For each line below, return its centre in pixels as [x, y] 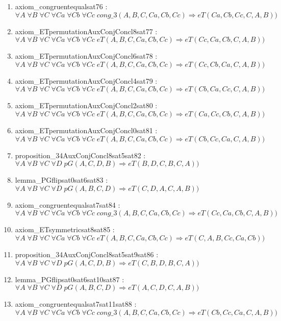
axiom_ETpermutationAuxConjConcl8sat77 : [86, 31]
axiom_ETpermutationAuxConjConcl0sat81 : [86, 130]
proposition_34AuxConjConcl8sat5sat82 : [80, 155]
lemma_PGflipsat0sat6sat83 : [61, 180]
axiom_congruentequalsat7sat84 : [68, 204]
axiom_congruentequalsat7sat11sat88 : [76, 304]
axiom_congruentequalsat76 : [61, 6]
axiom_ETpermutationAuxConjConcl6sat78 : [86, 56]
